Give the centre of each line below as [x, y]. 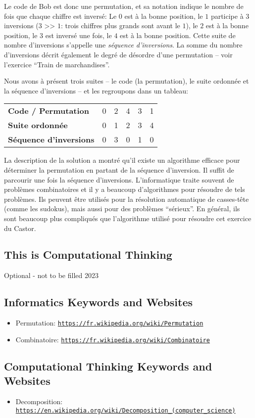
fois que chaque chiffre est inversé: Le [60, 16]
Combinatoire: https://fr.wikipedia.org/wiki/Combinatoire [113, 339]
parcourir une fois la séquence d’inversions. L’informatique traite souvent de [119, 179]
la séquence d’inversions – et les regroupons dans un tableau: [96, 90]
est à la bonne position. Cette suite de [178, 35]
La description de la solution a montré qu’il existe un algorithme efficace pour [122, 160]
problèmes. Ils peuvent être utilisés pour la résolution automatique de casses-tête [127, 199]
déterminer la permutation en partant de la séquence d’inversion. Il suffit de [119, 169]
